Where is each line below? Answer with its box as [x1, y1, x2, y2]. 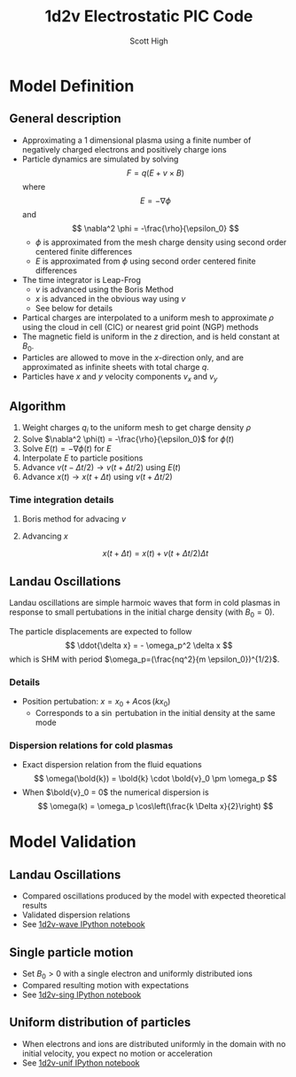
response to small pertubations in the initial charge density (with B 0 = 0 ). [9, 607, 275, 619]
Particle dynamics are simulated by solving [21, 153, 179, 164]
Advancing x [21, 531, 68, 542]
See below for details [35, 303, 113, 313]
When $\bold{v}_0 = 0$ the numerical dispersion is [21, 787, 210, 798]
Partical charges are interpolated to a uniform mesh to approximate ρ [21, 312, 275, 323]
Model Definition [9, 75, 135, 96]
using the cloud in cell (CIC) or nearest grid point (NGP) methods [21, 321, 259, 332]
